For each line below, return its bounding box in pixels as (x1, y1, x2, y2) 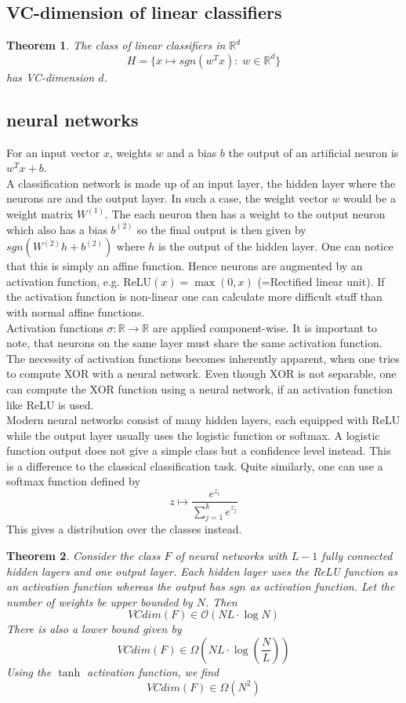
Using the (6, 663, 52, 679)
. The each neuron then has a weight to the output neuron (104, 205, 386, 222)
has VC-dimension (6, 68, 95, 85)
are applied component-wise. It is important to (152, 319, 378, 335)
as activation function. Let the (249, 578, 395, 595)
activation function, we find (87, 663, 219, 679)
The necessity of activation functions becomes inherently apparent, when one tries (6, 350, 400, 366)
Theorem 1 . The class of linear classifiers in (6, 37, 226, 53)
